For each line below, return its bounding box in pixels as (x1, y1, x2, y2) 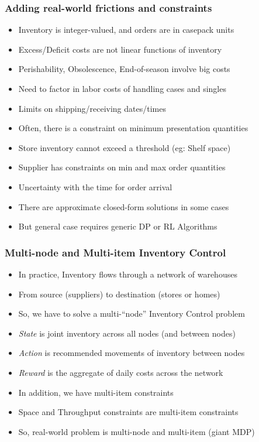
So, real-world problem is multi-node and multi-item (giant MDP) (18, 425, 255, 437)
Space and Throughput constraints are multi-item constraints (18, 406, 239, 418)
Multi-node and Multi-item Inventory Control (5, 245, 226, 259)
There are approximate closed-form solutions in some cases (18, 200, 229, 213)
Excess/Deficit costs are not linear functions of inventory (18, 43, 222, 55)
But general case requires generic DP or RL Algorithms (18, 220, 217, 232)
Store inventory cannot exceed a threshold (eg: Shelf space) (18, 141, 231, 153)
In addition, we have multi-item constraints (18, 386, 174, 398)
